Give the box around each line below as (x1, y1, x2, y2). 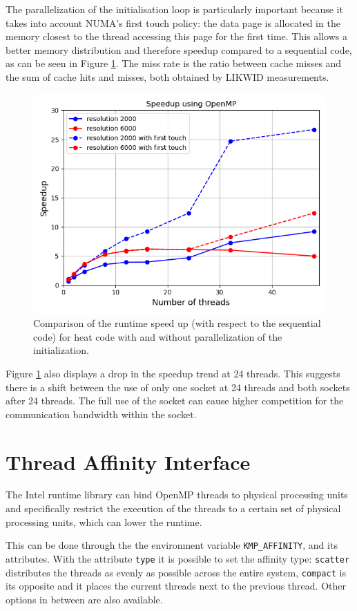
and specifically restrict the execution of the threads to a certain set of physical (6, 501, 341, 516)
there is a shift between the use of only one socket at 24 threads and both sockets (6, 379, 350, 394)
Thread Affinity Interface (6, 447, 251, 476)
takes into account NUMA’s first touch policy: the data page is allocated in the (6, 15, 340, 30)
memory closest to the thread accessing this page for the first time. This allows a (6, 29, 347, 44)
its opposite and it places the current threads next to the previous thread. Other (6, 579, 346, 593)
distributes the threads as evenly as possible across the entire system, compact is (6, 565, 346, 579)
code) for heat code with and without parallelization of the (33, 329, 282, 344)
